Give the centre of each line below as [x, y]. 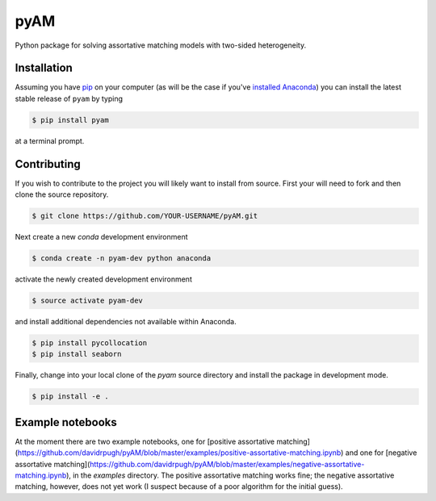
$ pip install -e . [70, 397]
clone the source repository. [62, 194]
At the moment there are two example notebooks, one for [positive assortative [145, 441]
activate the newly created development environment [104, 279]
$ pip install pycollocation [90, 343]
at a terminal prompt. [50, 140]
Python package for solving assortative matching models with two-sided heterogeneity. [161, 45]
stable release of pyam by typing [69, 98]
